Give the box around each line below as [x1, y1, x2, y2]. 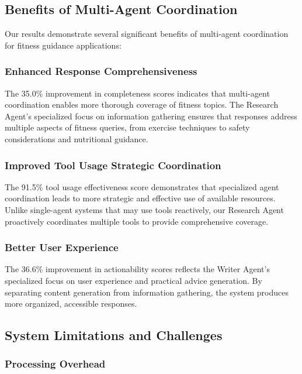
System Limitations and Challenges [5, 326, 223, 344]
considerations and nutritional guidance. [5, 132, 148, 145]
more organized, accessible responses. [5, 297, 137, 310]
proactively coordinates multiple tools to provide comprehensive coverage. [5, 215, 269, 227]
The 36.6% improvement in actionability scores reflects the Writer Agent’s [5, 263, 270, 275]
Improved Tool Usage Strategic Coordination [5, 157, 221, 172]
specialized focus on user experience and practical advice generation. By [5, 274, 262, 286]
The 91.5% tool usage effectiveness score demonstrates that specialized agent [5, 180, 279, 193]
